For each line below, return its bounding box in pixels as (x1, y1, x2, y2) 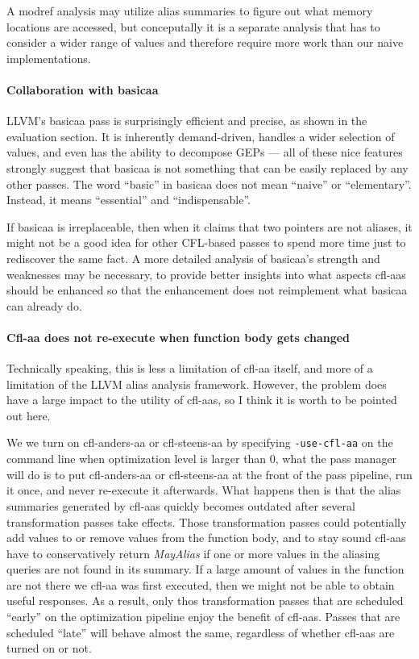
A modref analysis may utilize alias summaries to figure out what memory (6, 2, 373, 19)
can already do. (6, 297, 82, 314)
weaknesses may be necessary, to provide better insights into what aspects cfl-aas (6, 265, 406, 282)
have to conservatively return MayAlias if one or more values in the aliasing (6, 544, 380, 561)
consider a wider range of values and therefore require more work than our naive (6, 34, 404, 51)
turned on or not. (6, 640, 92, 657)
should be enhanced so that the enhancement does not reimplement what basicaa (6, 282, 408, 298)
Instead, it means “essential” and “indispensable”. (6, 191, 251, 208)
